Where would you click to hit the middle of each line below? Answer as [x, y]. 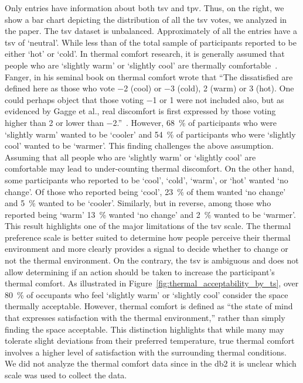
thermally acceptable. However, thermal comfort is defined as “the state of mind [149, 306]
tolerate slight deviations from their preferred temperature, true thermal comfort [150, 341]
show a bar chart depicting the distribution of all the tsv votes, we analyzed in [146, 19]
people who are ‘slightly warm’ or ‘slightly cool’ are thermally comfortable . [141, 65]
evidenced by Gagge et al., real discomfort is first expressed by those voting [140, 111]
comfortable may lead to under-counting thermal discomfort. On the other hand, [149, 168]
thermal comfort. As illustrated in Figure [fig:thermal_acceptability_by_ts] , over [152, 283]
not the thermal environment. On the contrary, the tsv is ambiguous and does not [152, 260]
